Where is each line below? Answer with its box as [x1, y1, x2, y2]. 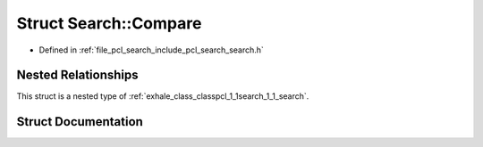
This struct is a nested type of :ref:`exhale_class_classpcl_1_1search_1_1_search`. [16, 91, 309, 102]
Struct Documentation [16, 114, 143, 129]
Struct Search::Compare [16, 13, 202, 33]
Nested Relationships [16, 68, 139, 83]
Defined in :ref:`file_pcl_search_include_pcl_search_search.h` [38, 45, 264, 55]
